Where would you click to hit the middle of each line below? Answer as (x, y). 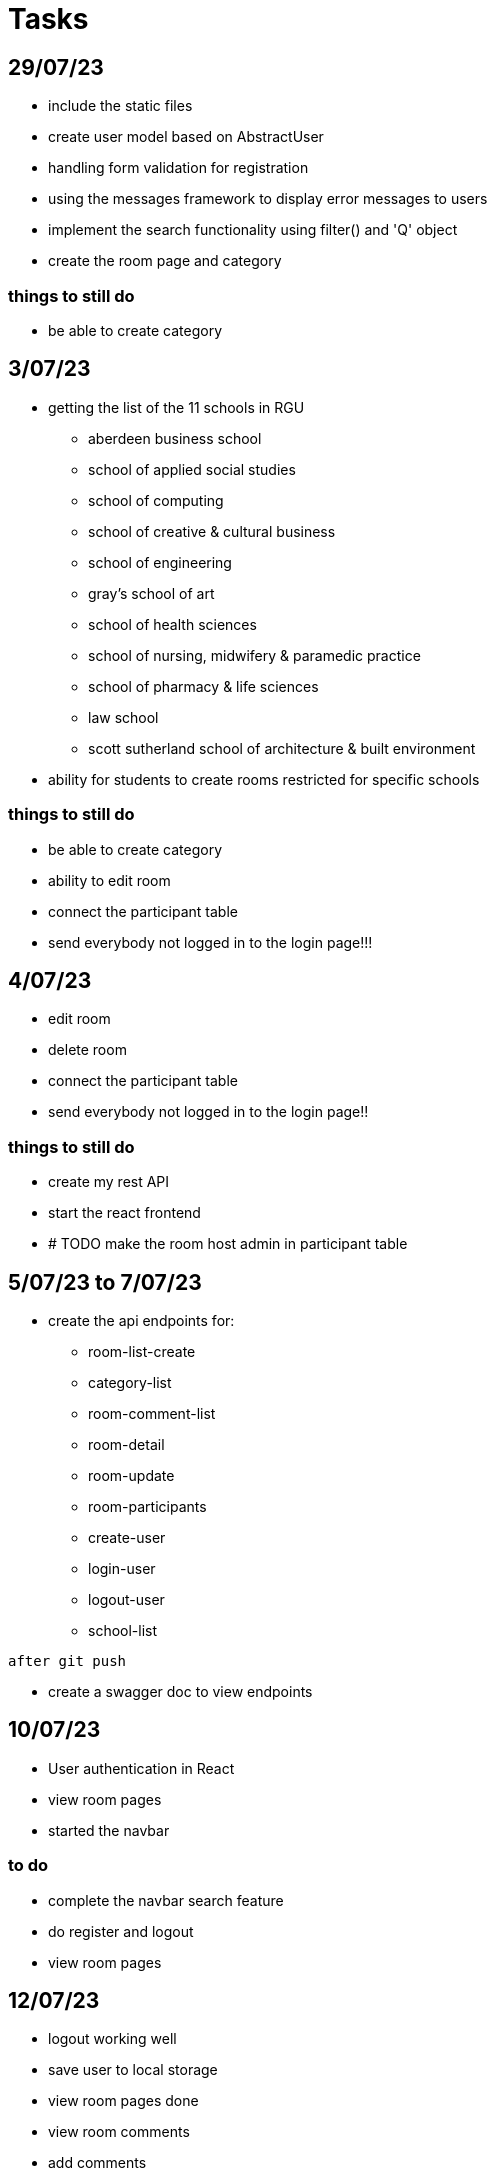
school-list (123, 1630)
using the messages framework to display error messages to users (268, 199)
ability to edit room (109, 880)
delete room (87, 1050)
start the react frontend (124, 1213)
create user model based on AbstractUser (186, 137)
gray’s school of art (151, 593)
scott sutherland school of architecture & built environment (282, 748)
